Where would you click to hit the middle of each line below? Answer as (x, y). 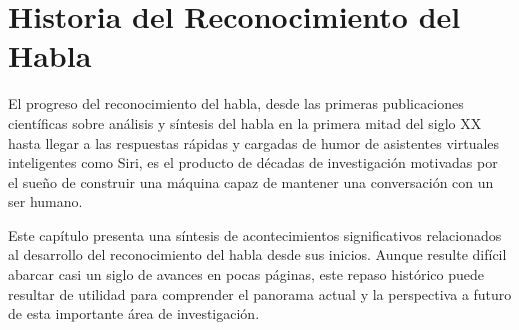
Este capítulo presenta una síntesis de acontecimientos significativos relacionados (255, 234)
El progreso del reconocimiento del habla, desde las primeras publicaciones (236, 103)
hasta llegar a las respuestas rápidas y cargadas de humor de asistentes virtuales (254, 142)
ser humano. (45, 201)
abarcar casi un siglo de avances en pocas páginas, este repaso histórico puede (246, 274)
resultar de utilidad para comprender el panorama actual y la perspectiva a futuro (260, 293)
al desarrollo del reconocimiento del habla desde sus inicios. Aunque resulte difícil (257, 254)
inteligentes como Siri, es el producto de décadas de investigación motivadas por (253, 162)
